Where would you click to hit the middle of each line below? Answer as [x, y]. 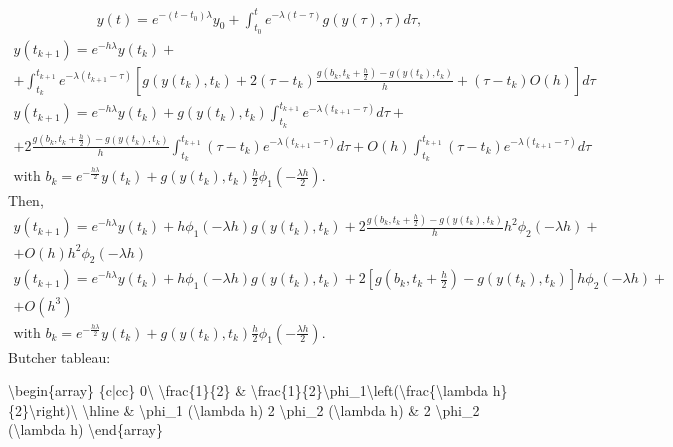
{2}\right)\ [43, 409]
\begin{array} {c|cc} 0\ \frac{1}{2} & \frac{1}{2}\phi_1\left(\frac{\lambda [248, 390]
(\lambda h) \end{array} [85, 429]
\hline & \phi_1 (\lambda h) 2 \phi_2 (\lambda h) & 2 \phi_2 [281, 409]
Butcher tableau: [59, 356]
